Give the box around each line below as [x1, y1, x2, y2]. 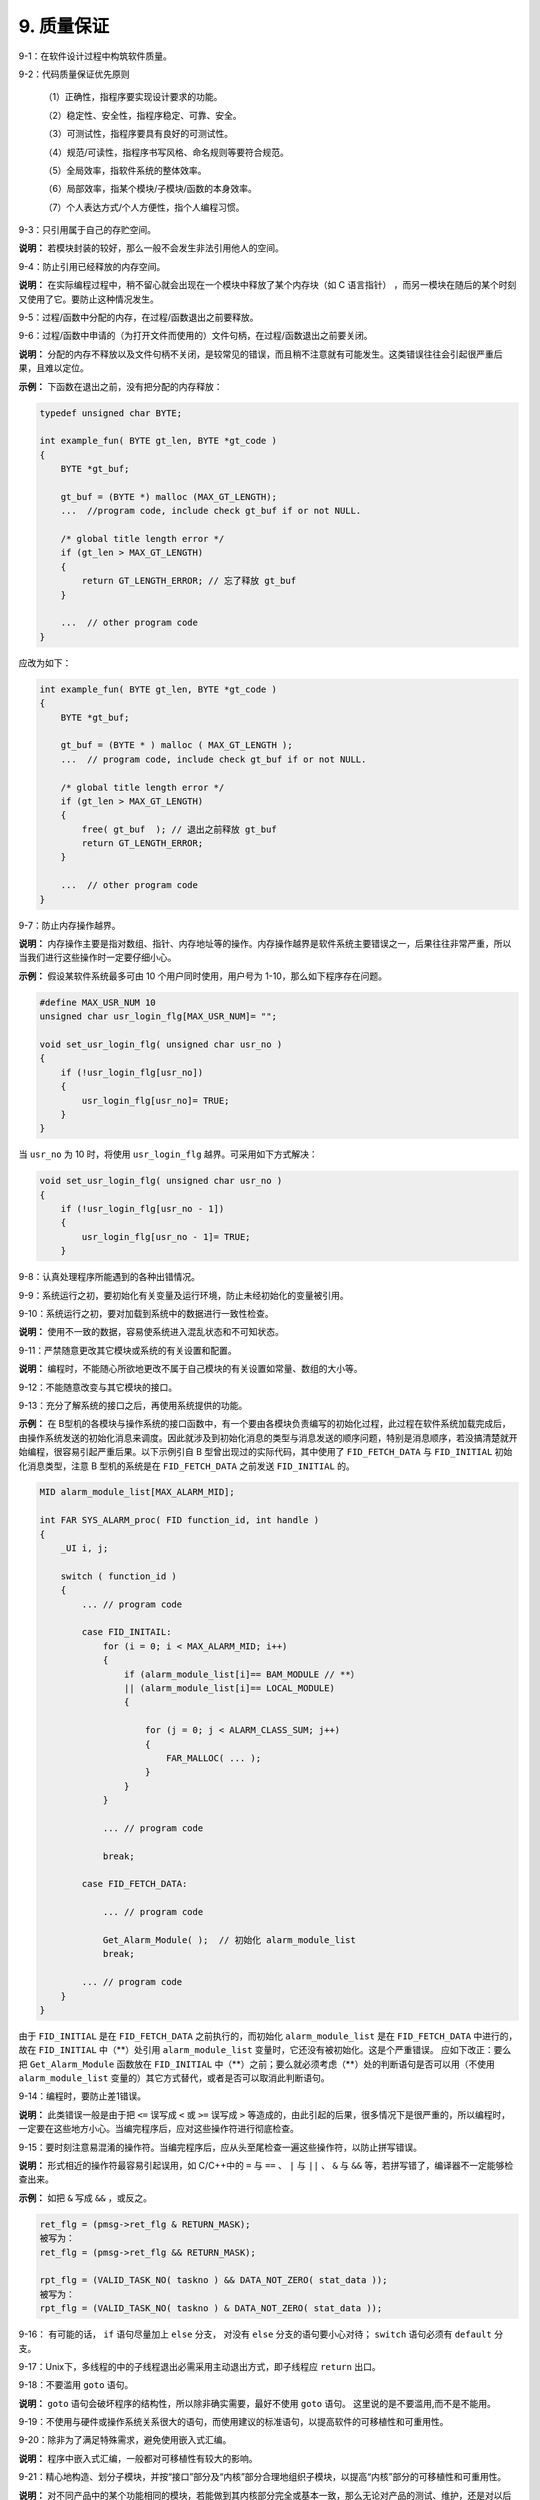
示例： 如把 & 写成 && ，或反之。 [18, 2191, 152, 2204]
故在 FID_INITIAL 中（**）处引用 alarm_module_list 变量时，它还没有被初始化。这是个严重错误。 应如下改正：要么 [18, 2044, 512, 2056]
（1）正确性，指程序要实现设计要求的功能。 [43, 91, 223, 103]
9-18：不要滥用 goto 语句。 [18, 2379, 134, 2391]
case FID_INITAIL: [81, 1626, 172, 1638]
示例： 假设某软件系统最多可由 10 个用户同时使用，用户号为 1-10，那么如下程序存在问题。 [18, 970, 387, 982]
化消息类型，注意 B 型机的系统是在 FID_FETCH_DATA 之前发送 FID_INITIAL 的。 [18, 1460, 355, 1472]
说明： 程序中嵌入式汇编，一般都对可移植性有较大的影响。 [18, 2452, 258, 2464]
